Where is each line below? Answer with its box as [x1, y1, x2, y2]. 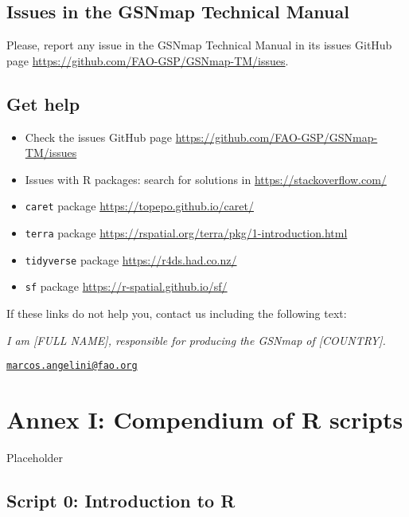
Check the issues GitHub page [25, 128, 173, 145]
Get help [6, 91, 80, 116]
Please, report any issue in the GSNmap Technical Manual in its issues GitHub [6, 37, 392, 53]
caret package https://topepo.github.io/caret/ [25, 198, 254, 214]
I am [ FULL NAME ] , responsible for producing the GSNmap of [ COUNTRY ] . [6, 331, 386, 348]
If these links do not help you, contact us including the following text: [6, 305, 347, 321]
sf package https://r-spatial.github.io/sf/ [25, 278, 228, 295]
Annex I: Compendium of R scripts [6, 403, 403, 436]
